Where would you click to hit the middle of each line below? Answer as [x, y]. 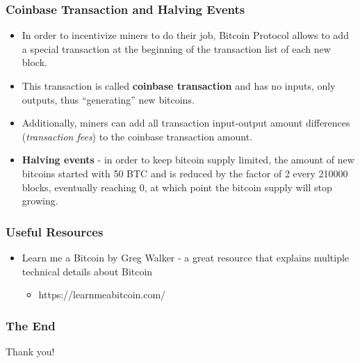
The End [31, 325]
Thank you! [30, 351]
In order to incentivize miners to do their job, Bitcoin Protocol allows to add [185, 35]
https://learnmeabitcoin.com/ [102, 295]
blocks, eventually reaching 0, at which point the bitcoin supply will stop [177, 187]
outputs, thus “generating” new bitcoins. [108, 99]
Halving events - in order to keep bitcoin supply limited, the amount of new [188, 160]
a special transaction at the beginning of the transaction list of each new [176, 48]
